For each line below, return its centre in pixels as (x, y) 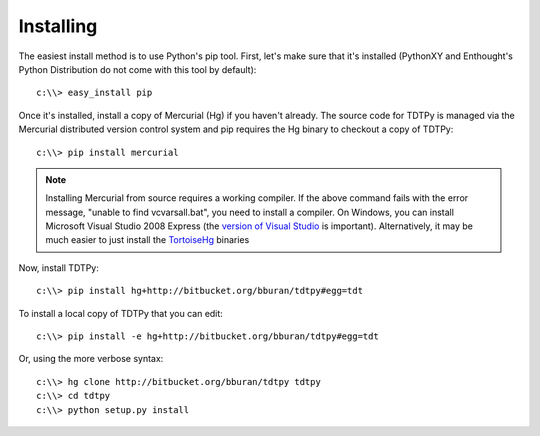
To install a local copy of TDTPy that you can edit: (121, 313)
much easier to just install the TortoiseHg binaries (147, 240)
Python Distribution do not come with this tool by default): (137, 69)
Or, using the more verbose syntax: (91, 359)
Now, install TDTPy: (58, 267)
